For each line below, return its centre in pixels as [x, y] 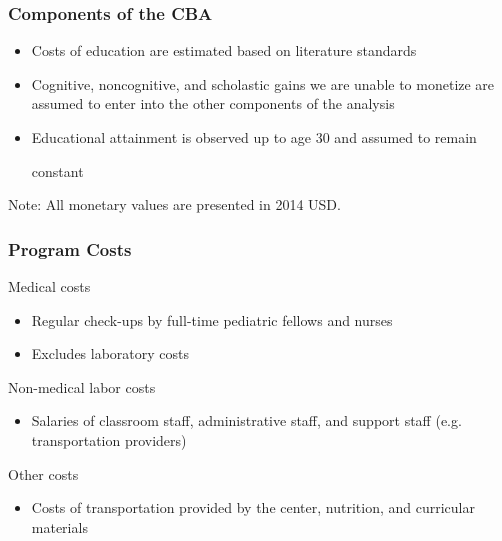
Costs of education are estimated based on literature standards [224, 50]
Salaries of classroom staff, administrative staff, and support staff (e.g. [246, 420]
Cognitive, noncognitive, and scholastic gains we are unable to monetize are [263, 83]
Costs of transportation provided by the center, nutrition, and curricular [253, 507]
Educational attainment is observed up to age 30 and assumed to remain [254, 137]
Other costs [43, 473]
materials [59, 526]
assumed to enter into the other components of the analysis [213, 103]
